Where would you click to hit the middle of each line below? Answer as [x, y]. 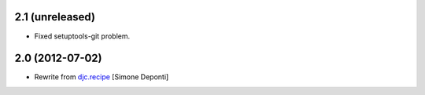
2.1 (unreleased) [55, 17]
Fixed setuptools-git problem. [82, 36]
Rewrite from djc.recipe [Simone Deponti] [102, 77]
